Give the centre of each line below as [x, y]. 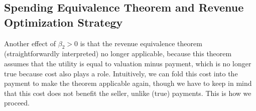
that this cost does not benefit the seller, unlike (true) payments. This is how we [128, 93]
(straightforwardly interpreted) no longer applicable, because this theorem [118, 53]
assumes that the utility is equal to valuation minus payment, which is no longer [128, 63]
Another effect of [30, 43]
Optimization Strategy [63, 22]
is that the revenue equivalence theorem [141, 43]
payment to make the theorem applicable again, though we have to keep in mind [128, 83]
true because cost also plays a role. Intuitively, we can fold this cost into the [121, 73]
